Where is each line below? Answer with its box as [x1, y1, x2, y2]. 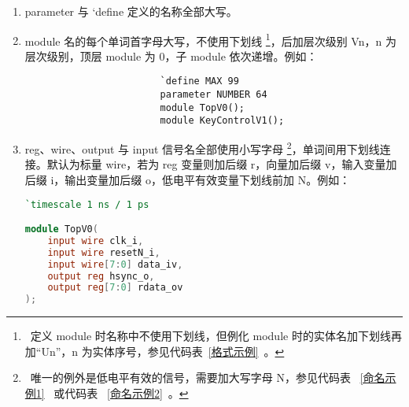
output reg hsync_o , [47, 270, 155, 282]
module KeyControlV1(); [160, 115, 285, 127]
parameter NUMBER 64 [160, 89, 267, 101]
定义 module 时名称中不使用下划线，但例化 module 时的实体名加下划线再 [30, 327, 402, 344]
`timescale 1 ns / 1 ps [24, 198, 149, 210]
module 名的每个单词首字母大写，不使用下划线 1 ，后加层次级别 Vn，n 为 [24, 30, 396, 49]
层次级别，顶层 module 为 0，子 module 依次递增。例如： [24, 47, 318, 64]
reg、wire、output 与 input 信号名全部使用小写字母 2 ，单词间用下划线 [24, 139, 380, 157]
